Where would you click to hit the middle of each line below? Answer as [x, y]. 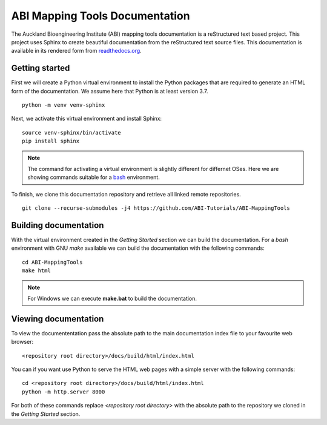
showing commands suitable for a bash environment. [94, 177]
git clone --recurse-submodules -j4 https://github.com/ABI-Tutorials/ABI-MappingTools [156, 208]
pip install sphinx [51, 141]
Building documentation [58, 225]
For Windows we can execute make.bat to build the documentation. [112, 298]
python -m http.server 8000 [64, 392]
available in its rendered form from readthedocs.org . [76, 51]
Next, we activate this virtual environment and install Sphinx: [87, 119]
